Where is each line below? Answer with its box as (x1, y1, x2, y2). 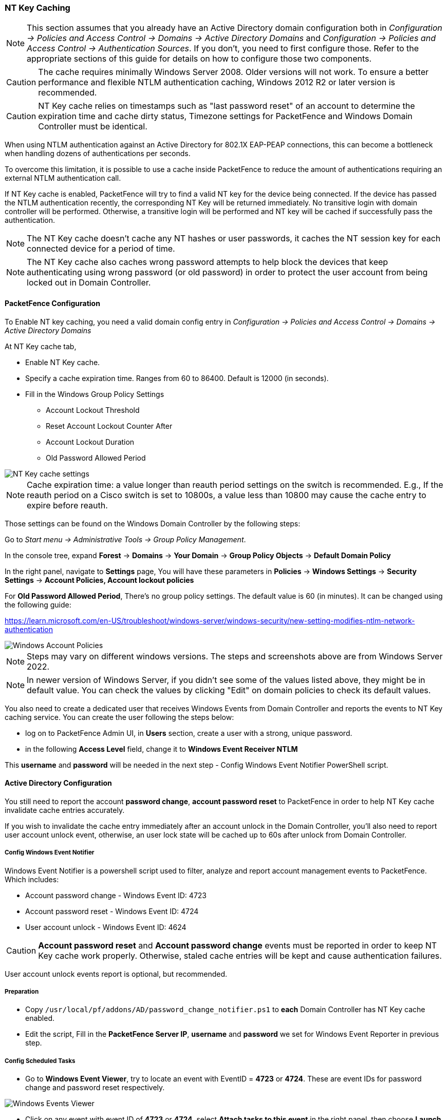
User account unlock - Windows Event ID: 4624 (25, 922, 187, 932)
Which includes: (5, 875, 59, 884)
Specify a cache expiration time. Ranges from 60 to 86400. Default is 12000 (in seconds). (25, 373, 329, 383)
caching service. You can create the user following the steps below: (5, 712, 234, 722)
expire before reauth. (27, 500, 108, 510)
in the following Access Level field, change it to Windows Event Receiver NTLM (25, 744, 298, 753)
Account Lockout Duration (46, 437, 135, 446)
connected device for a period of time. (27, 243, 175, 254)
